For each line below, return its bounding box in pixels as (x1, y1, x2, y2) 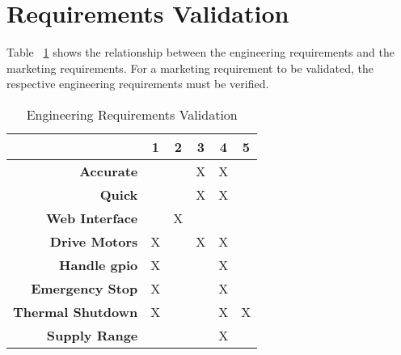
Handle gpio (59, 255, 138, 274)
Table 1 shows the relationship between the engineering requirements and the (6, 44, 395, 61)
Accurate (79, 161, 138, 180)
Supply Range (46, 325, 138, 344)
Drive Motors (49, 231, 138, 251)
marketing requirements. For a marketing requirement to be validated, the (6, 59, 374, 76)
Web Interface (46, 208, 138, 227)
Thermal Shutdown (13, 302, 138, 321)
